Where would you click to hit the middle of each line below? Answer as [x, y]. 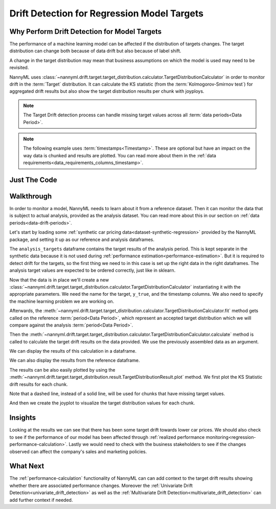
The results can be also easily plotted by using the [62, 370]
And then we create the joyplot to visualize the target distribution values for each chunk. [102, 403]
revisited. [19, 68]
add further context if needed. [41, 500]
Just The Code [33, 180]
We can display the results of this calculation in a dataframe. [73, 351]
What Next [27, 466]
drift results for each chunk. [39, 384]
